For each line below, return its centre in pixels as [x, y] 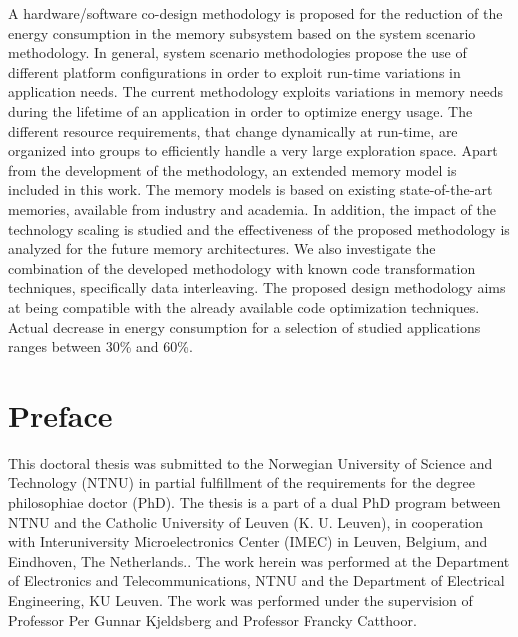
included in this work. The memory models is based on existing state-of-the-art [250, 189]
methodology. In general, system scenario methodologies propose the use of [237, 52]
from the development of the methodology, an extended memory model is [232, 169]
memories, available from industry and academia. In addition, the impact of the [252, 208]
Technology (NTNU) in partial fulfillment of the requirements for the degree [241, 482]
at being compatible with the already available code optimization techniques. [244, 306]
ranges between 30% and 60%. [100, 346]
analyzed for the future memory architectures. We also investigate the [222, 248]
